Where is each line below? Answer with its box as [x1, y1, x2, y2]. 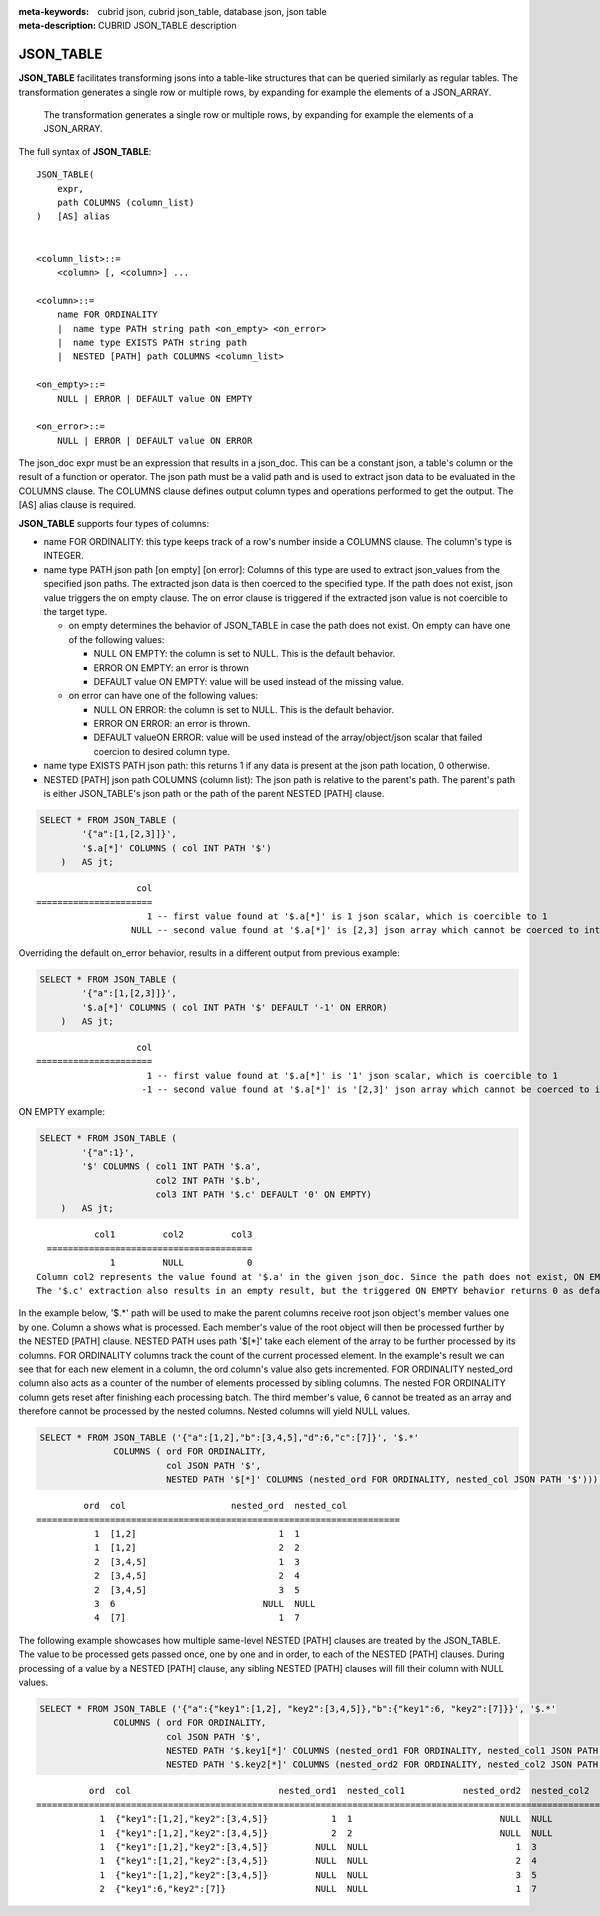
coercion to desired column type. [93, 745, 230, 757]
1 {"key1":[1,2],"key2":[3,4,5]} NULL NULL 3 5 [99, 1869, 537, 1880]
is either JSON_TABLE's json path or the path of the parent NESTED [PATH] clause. [43, 788, 385, 800]
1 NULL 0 [110, 1257, 253, 1269]
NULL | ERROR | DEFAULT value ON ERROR [56, 435, 253, 446]
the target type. [43, 605, 108, 617]
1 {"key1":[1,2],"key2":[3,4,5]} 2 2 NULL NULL [99, 1827, 554, 1839]
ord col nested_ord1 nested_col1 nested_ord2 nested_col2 [88, 1785, 590, 1797]
